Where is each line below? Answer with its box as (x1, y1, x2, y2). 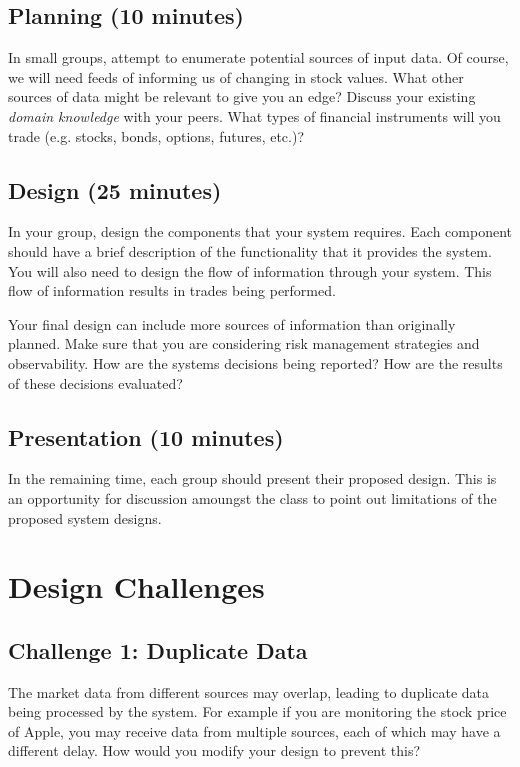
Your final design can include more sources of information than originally (8, 313, 456, 334)
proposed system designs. (8, 507, 162, 528)
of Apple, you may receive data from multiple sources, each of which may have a (8, 720, 501, 741)
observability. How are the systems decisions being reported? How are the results (8, 352, 503, 373)
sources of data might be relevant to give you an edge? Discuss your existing (8, 86, 476, 107)
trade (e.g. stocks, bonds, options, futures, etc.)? (8, 125, 305, 146)
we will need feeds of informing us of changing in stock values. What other (8, 66, 464, 87)
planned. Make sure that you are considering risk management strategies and (8, 333, 480, 354)
